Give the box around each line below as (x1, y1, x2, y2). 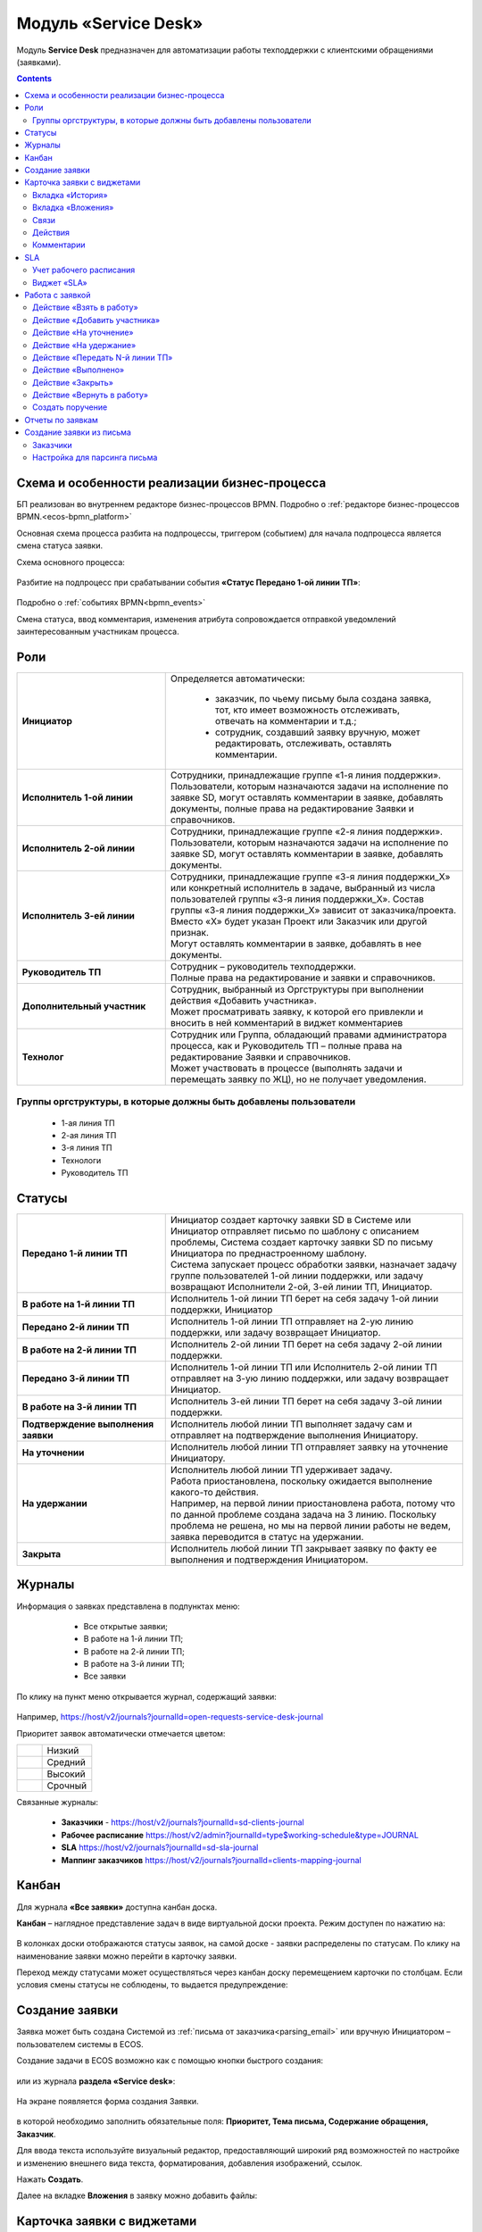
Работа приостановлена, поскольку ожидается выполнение (170, 1475, 433, 1487)
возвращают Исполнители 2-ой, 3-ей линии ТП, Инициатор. (170, 1281, 433, 1294)
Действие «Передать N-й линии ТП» (32, 352, 173, 362)
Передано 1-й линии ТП (21, 1247, 129, 1260)
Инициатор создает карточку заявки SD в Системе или (170, 1214, 411, 1227)
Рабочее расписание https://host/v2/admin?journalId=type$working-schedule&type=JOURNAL (61, 1829, 420, 1840)
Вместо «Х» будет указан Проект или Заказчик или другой (170, 915, 428, 928)
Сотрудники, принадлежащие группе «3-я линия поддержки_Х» (170, 870, 451, 883)
